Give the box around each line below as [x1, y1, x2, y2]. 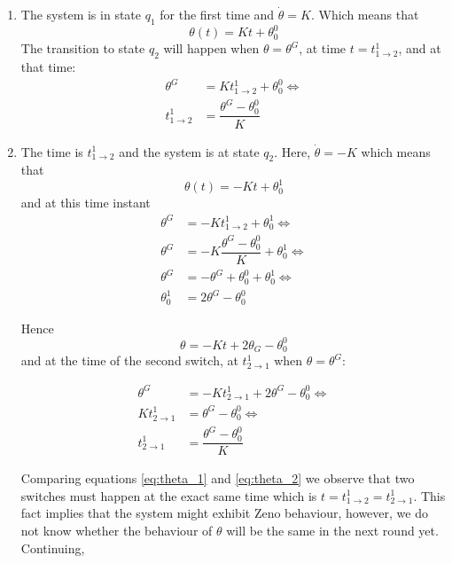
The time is [20, 142, 83, 160]
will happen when [163, 39, 260, 58]
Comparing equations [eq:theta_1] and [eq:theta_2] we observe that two [20, 469, 415, 488]
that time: [20, 58, 76, 76]
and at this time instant [20, 193, 151, 212]
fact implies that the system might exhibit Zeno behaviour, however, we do [20, 504, 428, 522]
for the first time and [160, 5, 275, 23]
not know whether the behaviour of [20, 520, 213, 539]
